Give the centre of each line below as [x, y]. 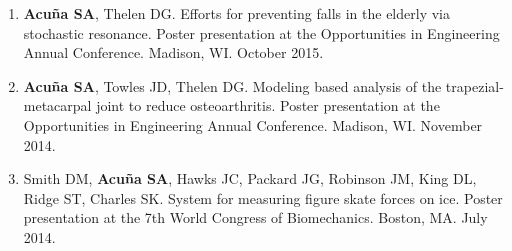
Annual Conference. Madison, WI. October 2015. [173, 52]
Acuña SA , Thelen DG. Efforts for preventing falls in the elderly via [236, 13]
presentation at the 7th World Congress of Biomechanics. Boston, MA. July [255, 217]
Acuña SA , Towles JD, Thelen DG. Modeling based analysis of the [232, 85]
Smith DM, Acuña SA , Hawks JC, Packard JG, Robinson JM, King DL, [250, 178]
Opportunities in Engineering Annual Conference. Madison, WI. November [253, 124]
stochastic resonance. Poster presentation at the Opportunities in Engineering [261, 32]
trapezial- [474, 85]
